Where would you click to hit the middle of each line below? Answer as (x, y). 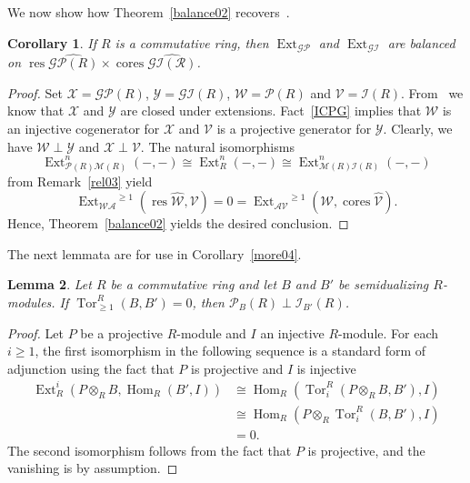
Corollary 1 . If (52, 42)
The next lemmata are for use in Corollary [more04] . (155, 253)
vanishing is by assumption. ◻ (93, 468)
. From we (432, 92)
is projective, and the (366, 450)
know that (36, 111)
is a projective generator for (294, 129)
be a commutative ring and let (194, 284)
